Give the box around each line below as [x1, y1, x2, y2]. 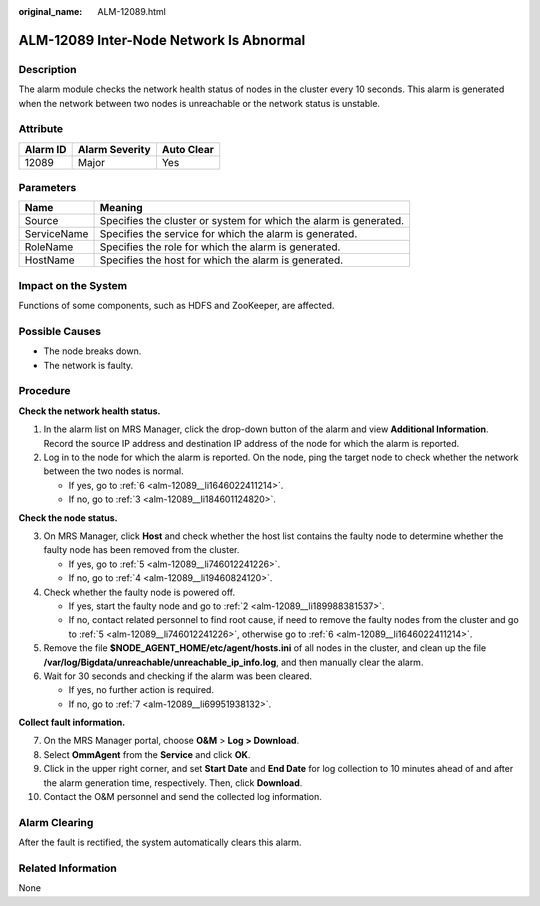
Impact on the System [18, 278, 128, 292]
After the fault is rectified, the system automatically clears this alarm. [18, 836, 302, 849]
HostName [24, 253, 75, 267]
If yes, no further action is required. [68, 684, 215, 696]
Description [18, 62, 77, 76]
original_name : [18, 6, 83, 17]
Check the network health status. [18, 405, 161, 417]
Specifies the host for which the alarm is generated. [99, 253, 344, 267]
